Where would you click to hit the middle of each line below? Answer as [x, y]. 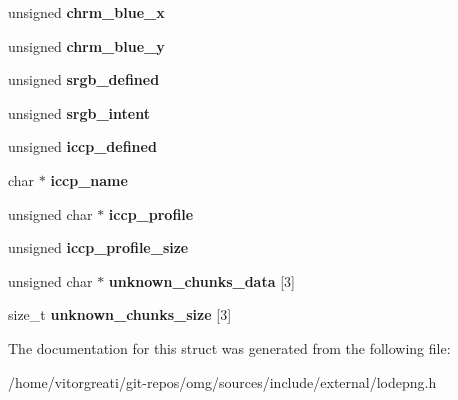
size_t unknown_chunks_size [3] [120, 314]
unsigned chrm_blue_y [86, 45]
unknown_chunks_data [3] [201, 280]
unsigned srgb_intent [79, 112]
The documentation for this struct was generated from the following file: [229, 347]
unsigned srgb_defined [84, 79]
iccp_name [89, 179]
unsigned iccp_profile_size [98, 247]
